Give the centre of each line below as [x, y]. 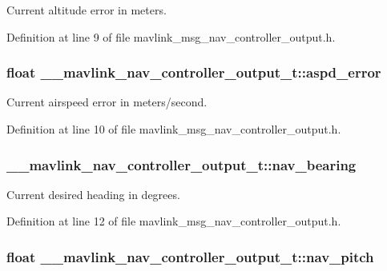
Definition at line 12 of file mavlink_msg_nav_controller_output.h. [174, 221]
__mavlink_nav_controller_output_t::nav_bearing [181, 164]
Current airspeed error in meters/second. [107, 102]
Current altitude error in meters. [87, 10]
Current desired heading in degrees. [93, 194]
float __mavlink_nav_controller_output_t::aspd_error [194, 72]
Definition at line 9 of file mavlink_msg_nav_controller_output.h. [171, 36]
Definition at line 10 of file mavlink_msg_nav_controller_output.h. [174, 129]
